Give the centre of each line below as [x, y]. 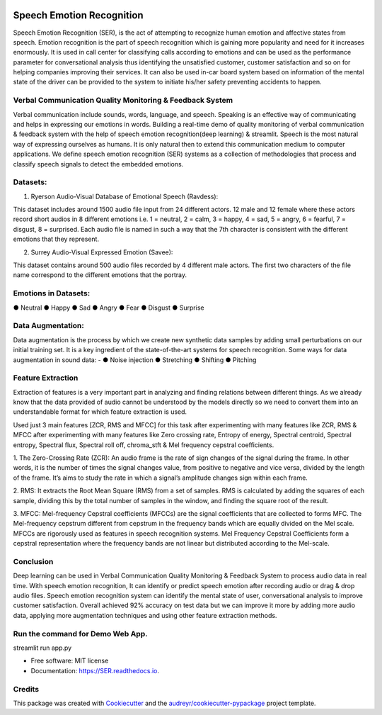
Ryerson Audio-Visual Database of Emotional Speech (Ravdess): [125, 196]
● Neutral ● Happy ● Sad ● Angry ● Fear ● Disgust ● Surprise [109, 308]
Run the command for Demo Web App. [80, 634]
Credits [26, 689]
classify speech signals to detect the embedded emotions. [98, 164]
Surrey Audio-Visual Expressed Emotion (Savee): [102, 252]
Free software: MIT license [70, 661]
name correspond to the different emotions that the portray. [100, 275]
